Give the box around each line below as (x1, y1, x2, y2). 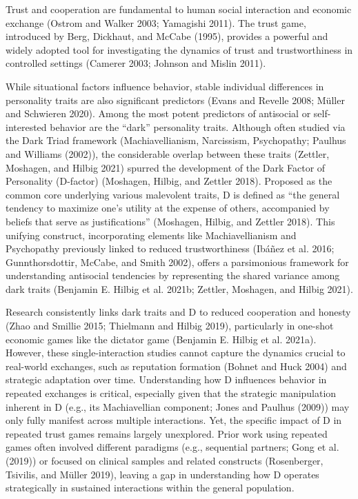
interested (6, 119, 47, 134)
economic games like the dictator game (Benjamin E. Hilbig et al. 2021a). (6, 332, 317, 346)
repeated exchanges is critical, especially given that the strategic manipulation (6, 386, 337, 400)
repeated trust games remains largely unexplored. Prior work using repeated (6, 426, 328, 440)
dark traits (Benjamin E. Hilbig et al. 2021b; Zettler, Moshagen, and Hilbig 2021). (6, 281, 353, 296)
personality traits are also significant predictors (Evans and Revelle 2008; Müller (6, 92, 345, 107)
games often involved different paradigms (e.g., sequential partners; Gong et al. (6, 440, 339, 454)
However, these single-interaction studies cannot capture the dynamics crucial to (6, 345, 346, 360)
